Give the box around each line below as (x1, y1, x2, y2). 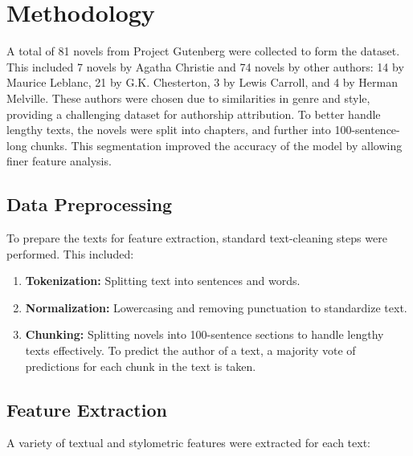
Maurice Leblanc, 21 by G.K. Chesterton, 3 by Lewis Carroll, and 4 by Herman (6, 74, 398, 91)
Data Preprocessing (6, 192, 173, 217)
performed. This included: (6, 245, 134, 262)
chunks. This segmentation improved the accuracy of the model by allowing (31, 136, 403, 153)
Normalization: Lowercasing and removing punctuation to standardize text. (25, 299, 407, 316)
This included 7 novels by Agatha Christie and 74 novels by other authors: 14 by (6, 58, 404, 75)
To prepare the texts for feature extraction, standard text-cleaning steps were (6, 230, 387, 246)
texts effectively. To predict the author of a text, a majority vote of (25, 342, 356, 359)
